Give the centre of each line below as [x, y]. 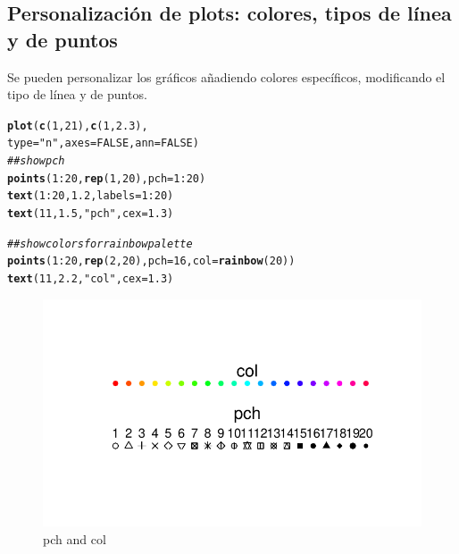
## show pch [36, 161]
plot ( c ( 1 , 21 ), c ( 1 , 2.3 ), [78, 126]
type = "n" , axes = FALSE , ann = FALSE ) [103, 143]
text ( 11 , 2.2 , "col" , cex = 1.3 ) [91, 279]
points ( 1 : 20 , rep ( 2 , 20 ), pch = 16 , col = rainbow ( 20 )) [151, 261]
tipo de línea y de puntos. [77, 94]
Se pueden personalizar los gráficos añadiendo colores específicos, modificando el [226, 76]
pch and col [75, 538]
